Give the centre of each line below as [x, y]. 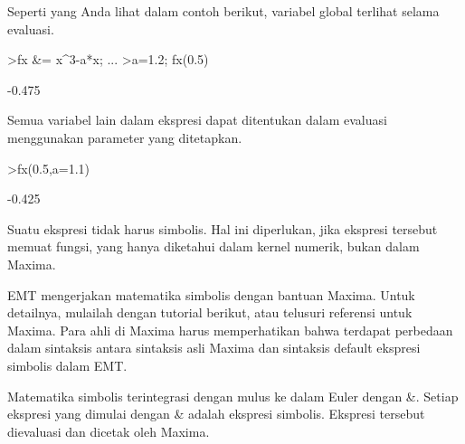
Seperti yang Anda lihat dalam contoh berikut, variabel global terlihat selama [223, 11]
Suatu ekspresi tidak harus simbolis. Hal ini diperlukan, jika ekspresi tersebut [223, 228]
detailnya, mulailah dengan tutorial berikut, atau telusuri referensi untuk [210, 312]
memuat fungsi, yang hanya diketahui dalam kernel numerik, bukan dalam [214, 246]
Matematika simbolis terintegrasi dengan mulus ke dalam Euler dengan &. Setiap [233, 396]
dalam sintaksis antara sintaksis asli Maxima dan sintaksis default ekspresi [214, 348]
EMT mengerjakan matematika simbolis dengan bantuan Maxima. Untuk [211, 294]
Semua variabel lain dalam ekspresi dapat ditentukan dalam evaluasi [197, 120]
